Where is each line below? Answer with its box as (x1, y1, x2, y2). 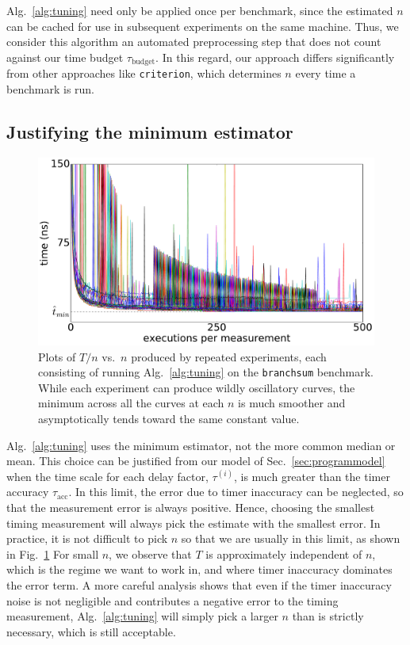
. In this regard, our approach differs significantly (155, 48, 395, 65)
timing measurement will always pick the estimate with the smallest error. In (6, 514, 381, 531)
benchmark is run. (6, 80, 95, 97)
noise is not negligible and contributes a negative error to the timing (6, 592, 339, 609)
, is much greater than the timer (233, 468, 390, 484)
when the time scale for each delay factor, (6, 468, 209, 484)
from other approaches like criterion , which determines (6, 65, 282, 82)
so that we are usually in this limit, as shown (181, 530, 400, 547)
